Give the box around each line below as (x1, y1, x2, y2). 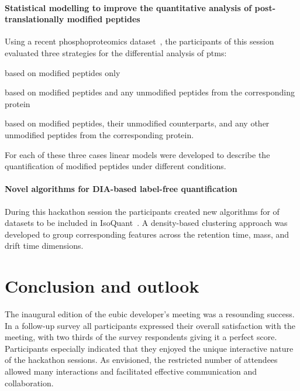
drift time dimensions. (5, 239, 84, 252)
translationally (5, 13, 64, 25)
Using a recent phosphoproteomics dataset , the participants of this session (5, 35, 274, 47)
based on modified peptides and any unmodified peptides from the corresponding (5, 86, 295, 98)
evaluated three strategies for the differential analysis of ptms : (5, 46, 227, 59)
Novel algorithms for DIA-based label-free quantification (5, 183, 237, 195)
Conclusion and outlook (5, 274, 199, 298)
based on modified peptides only (5, 66, 120, 78)
